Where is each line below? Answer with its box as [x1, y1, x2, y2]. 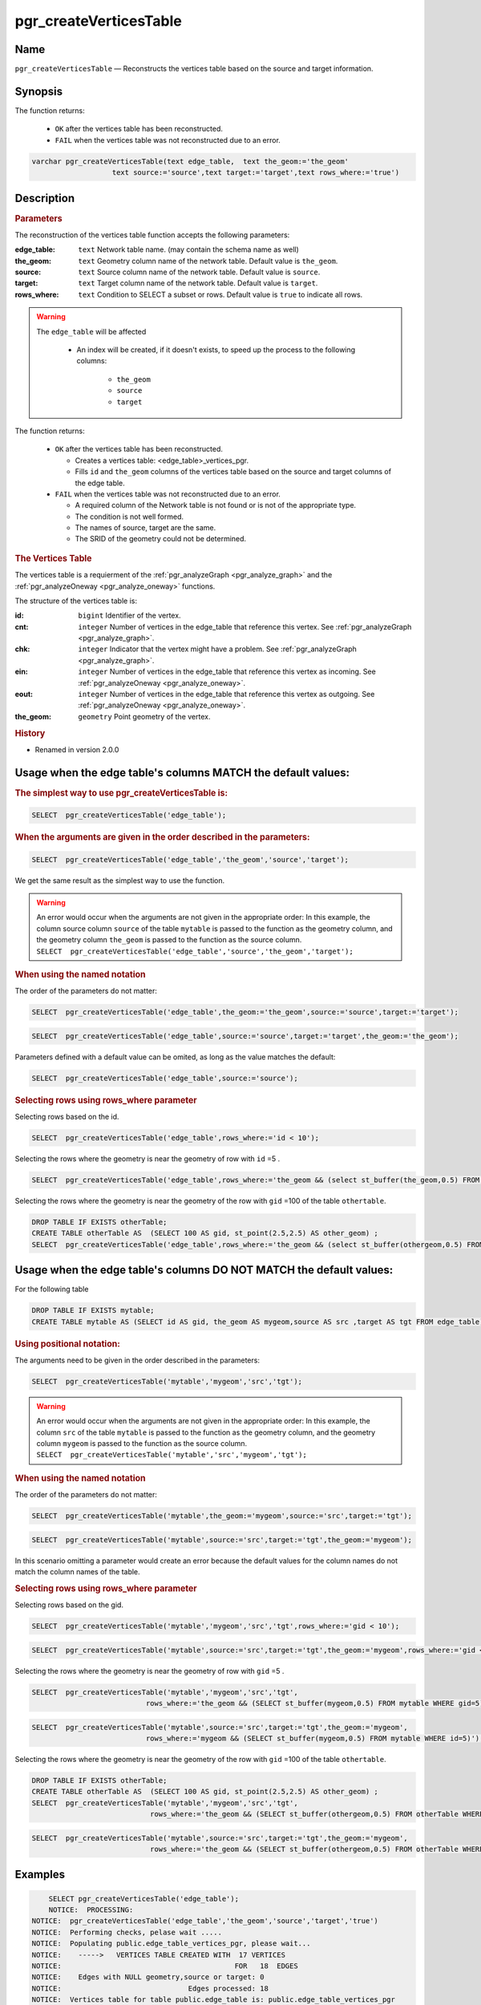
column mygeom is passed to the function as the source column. [36, 1439, 248, 1448]
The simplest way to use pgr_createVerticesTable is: [14, 787, 228, 798]
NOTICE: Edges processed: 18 [31, 1983, 269, 1993]
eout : [14, 690, 34, 699]
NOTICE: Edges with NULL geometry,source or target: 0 [31, 1973, 265, 1982]
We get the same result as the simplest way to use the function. [14, 875, 225, 885]
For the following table [14, 1284, 89, 1294]
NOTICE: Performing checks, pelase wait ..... [31, 1927, 222, 1937]
